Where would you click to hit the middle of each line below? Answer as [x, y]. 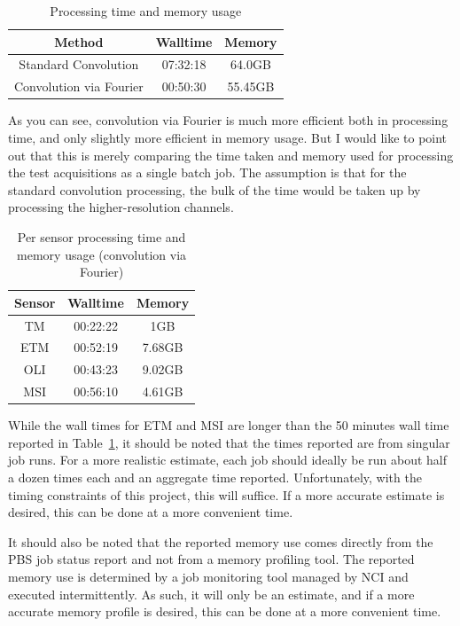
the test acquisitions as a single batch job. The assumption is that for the [207, 172]
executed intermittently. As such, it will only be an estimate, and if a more [211, 594]
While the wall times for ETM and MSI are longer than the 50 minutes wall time [229, 425]
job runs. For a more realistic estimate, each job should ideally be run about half [228, 460]
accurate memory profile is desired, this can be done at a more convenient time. [225, 611]
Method [79, 41]
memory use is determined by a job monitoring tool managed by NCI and [208, 576]
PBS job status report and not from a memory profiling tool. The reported [211, 559]
